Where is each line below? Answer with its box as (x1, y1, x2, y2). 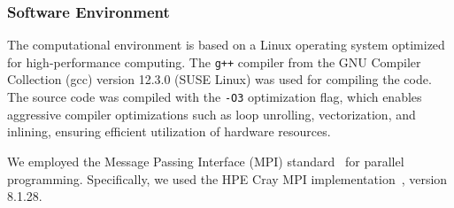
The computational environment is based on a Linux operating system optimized (7, 35, 445, 54)
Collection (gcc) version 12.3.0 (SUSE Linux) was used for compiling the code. (7, 70, 432, 89)
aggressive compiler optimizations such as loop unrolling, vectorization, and (7, 104, 416, 123)
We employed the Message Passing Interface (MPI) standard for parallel (7, 151, 404, 170)
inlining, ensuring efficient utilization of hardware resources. (7, 122, 331, 141)
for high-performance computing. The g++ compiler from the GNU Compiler (7, 52, 421, 71)
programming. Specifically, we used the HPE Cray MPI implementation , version (7, 169, 448, 188)
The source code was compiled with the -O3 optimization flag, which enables (7, 88, 422, 106)
